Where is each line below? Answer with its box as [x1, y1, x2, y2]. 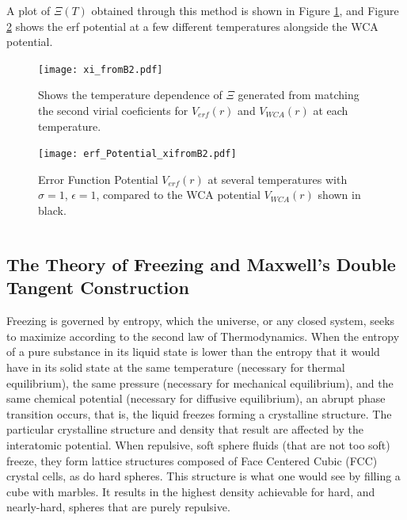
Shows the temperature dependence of [38, 86, 223, 103]
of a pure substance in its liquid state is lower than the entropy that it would [6, 343, 380, 360]
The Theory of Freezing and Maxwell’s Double [6, 252, 396, 277]
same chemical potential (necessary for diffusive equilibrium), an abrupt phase [6, 390, 386, 407]
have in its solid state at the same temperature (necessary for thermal [6, 359, 345, 376]
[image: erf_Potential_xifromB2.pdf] [38, 148, 237, 160]
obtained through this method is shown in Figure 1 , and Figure [91, 2, 399, 18]
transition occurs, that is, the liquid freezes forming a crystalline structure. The [6, 405, 392, 422]
